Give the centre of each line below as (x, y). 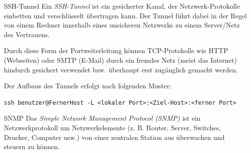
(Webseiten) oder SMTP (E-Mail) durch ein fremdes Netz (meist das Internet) (120, 60)
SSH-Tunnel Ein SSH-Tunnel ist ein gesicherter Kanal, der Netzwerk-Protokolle (122, 6)
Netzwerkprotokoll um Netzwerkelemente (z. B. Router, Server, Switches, (112, 127)
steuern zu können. (32, 146)
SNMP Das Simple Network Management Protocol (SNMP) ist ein (102, 118)
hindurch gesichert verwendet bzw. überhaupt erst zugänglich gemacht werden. (121, 69)
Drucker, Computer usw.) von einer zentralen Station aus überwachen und (114, 137)
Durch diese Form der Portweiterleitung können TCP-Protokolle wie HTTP (116, 50)
